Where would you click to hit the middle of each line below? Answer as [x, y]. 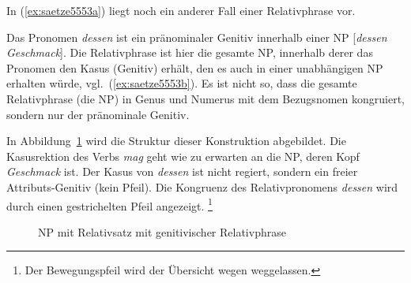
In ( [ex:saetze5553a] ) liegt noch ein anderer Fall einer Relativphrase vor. [181, 10]
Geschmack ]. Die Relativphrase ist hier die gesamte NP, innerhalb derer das [190, 52]
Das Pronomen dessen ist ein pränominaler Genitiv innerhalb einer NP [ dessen [197, 37]
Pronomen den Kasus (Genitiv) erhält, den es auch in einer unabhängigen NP [195, 67]
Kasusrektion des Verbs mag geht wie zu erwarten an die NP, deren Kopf [183, 156]
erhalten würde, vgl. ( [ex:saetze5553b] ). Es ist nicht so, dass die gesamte [182, 83]
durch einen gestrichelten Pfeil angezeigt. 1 [109, 204]
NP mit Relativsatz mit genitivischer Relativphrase [162, 231]
